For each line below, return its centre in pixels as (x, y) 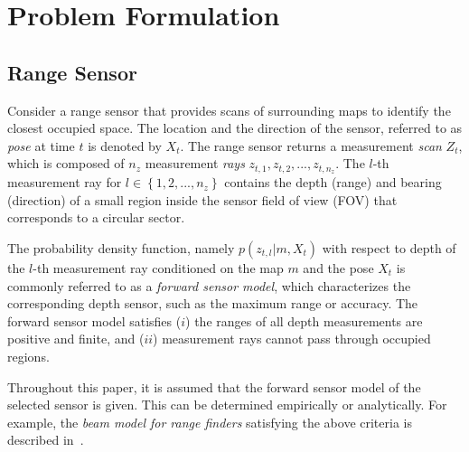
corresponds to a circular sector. (96, 217)
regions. (28, 356)
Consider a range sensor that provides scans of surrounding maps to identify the (229, 110)
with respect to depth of (389, 248)
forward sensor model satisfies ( (94, 320)
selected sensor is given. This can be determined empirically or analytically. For (227, 405)
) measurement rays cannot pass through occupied (292, 339)
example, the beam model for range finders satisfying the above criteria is (210, 422)
